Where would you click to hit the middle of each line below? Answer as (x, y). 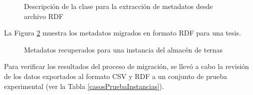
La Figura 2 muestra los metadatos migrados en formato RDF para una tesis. (123, 33)
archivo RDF (44, 16)
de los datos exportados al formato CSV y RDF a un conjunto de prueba (116, 76)
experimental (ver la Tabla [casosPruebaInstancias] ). (84, 86)
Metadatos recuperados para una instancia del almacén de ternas (123, 49)
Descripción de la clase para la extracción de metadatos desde (119, 6)
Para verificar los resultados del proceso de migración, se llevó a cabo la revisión (126, 66)
